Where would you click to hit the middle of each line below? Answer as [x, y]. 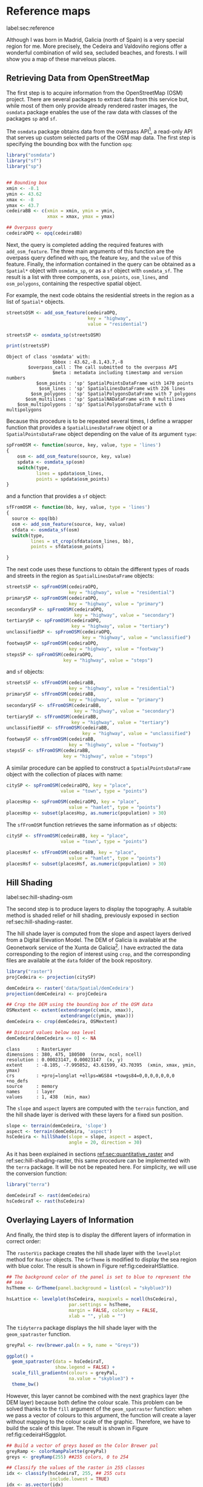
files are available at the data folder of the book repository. [79, 960]
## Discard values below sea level [51, 1032]
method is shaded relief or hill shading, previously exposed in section [93, 915]
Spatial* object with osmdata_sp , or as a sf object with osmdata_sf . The [95, 270]
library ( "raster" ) [29, 972]
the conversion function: [37, 1173]
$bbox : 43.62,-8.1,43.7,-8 [88, 362]
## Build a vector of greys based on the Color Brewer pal [82, 1445]
